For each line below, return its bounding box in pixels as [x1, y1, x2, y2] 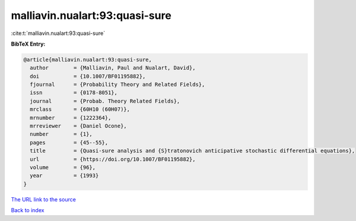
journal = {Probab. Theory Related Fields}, [30, 98, 180, 104]
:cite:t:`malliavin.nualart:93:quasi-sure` [11, 30, 106, 37]
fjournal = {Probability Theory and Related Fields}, [30, 81, 205, 88]
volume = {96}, [30, 164, 96, 171]
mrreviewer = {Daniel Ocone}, [30, 123, 127, 130]
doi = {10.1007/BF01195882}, [30, 73, 146, 79]
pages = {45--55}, [30, 139, 109, 146]
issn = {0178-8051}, [30, 89, 118, 96]
